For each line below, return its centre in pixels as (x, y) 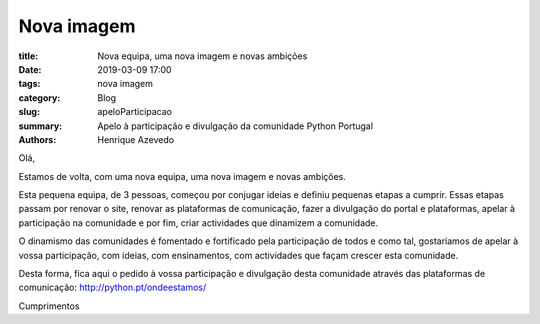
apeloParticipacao (134, 112)
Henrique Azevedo (136, 139)
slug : (29, 112)
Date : (30, 69)
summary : (40, 126)
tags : (29, 84)
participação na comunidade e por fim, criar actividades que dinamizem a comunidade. (198, 222)
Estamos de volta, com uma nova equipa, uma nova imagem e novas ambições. (182, 176)
